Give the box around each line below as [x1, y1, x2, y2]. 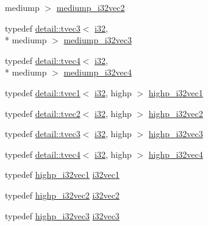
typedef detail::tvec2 [5, 107, 81, 119]
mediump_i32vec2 [56, 1, 125, 13]
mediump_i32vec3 [63, 34, 132, 46]
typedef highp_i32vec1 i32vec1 [5, 168, 120, 181]
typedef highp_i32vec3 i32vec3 [5, 209, 120, 222]
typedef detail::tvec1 [5, 86, 81, 99]
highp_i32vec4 [148, 147, 203, 160]
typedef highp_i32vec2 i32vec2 [5, 188, 120, 201]
